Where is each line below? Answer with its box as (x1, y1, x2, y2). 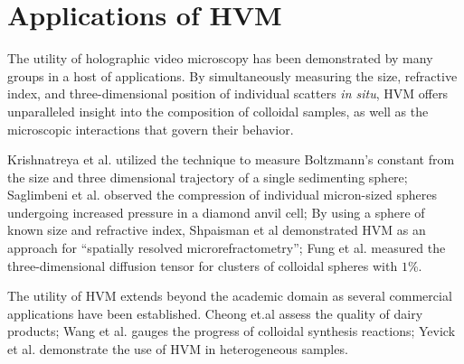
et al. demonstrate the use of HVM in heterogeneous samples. (7, 340, 348, 359)
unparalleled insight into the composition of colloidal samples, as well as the (7, 101, 429, 120)
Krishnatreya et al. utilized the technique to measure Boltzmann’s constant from (7, 150, 455, 169)
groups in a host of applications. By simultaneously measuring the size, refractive (7, 66, 458, 85)
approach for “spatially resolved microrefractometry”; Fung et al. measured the (7, 238, 446, 257)
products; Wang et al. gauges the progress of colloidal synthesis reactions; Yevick (7, 322, 456, 341)
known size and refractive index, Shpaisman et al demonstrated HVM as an (7, 220, 426, 239)
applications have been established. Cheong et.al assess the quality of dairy (7, 303, 423, 322)
